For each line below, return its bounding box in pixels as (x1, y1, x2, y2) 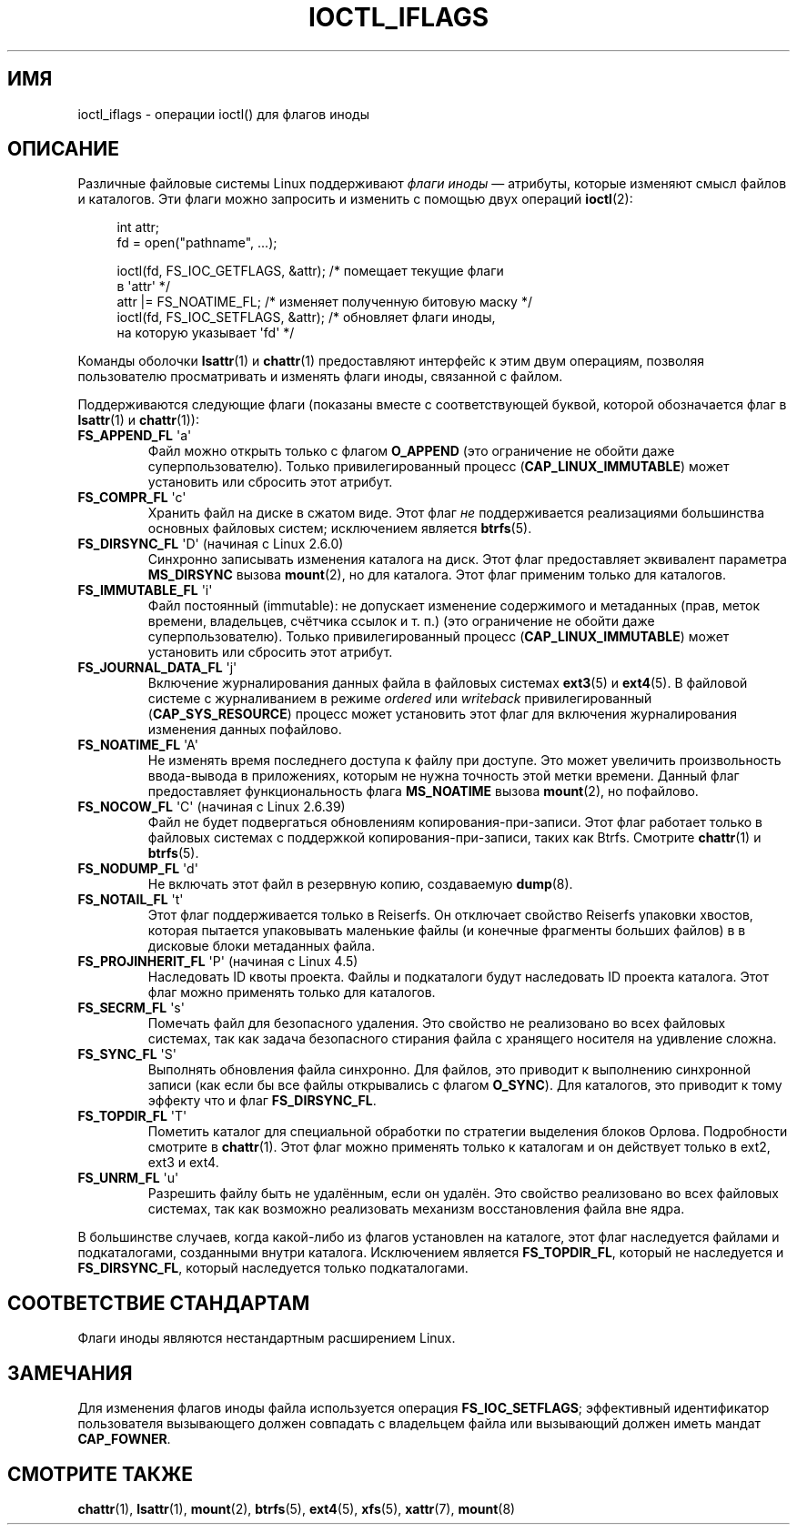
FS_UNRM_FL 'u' (77, 1170, 179, 1186)
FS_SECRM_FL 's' (77, 1000, 185, 1016)
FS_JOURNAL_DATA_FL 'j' (77, 660, 237, 676)
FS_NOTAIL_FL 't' (77, 892, 184, 908)
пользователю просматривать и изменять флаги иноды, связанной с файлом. (77, 368, 563, 385)
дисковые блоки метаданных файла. (147, 938, 376, 954)
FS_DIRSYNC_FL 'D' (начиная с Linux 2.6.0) (77, 536, 344, 552)
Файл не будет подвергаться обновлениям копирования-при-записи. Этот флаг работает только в (147, 814, 762, 831)
